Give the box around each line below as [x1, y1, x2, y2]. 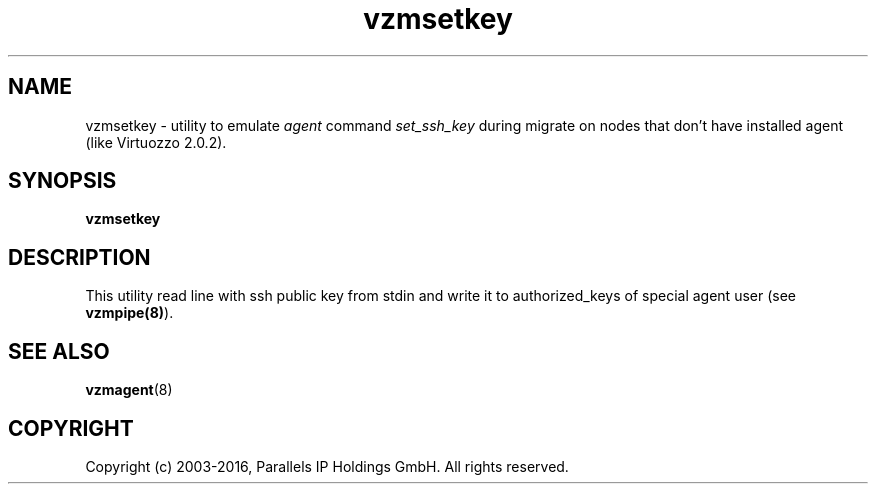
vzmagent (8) [85, 381, 173, 399]
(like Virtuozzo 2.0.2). [85, 133, 227, 151]
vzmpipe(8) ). [85, 304, 174, 322]
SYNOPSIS [8, 168, 117, 194]
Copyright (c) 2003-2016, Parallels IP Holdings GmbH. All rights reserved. [85, 457, 569, 475]
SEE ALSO [8, 338, 110, 364]
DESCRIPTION [8, 244, 151, 270]
